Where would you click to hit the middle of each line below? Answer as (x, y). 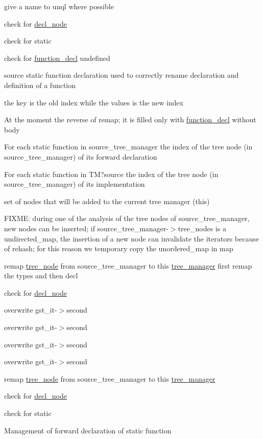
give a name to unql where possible (59, 6)
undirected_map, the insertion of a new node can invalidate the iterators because (131, 238)
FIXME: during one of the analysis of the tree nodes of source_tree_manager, (127, 218)
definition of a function (40, 85)
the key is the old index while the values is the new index (94, 102)
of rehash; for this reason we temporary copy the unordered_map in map (119, 248)
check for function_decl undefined (57, 58)
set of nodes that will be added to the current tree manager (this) (107, 201)
